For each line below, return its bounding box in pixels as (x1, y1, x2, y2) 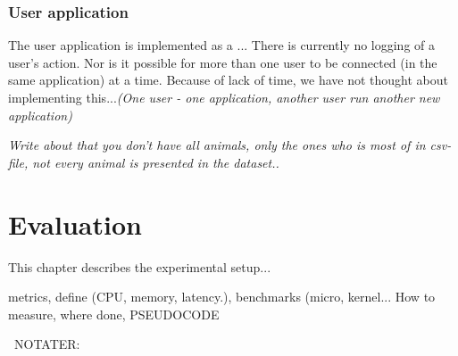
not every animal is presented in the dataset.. (32, 153, 279, 171)
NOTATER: (13, 335, 80, 353)
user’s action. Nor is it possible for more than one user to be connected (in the (8, 53, 437, 71)
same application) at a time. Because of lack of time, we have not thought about (8, 70, 449, 89)
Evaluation (8, 205, 142, 242)
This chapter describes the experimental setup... (8, 257, 271, 276)
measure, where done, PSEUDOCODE (8, 304, 220, 323)
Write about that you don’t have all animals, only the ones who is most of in (8, 136, 426, 154)
